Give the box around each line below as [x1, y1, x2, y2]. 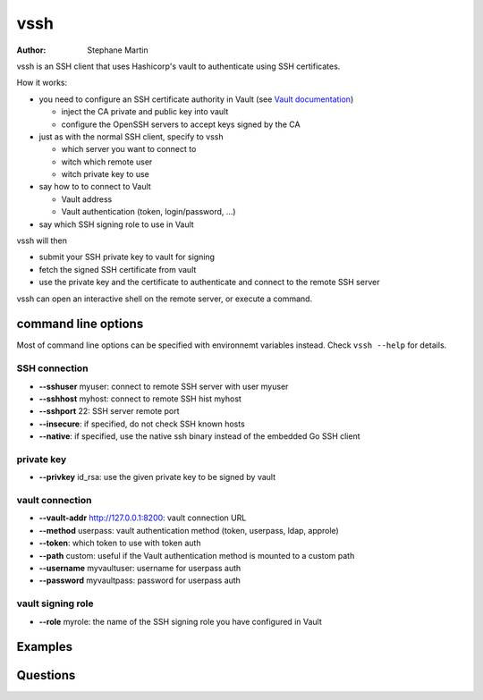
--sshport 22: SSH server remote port [38, 406, 180, 417]
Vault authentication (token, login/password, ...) [61, 207, 236, 217]
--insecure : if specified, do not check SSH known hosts [38, 418, 245, 429]
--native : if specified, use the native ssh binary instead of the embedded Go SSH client [38, 431, 361, 442]
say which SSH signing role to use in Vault [38, 219, 194, 230]
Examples [16, 639, 73, 654]
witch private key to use [61, 169, 149, 180]
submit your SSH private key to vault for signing [38, 251, 215, 263]
